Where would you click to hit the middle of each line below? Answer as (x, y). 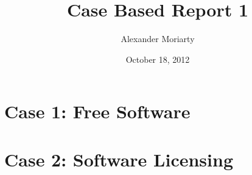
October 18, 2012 (158, 59)
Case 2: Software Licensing (119, 159)
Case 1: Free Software (97, 111)
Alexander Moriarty (158, 39)
